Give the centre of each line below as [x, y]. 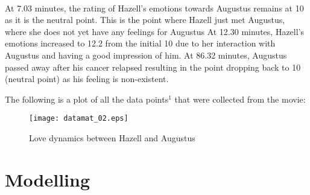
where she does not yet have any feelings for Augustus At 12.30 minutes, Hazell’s [155, 31]
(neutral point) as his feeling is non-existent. [87, 79]
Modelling [48, 179]
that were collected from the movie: [240, 99]
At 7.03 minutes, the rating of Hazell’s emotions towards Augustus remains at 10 [154, 8]
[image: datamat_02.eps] [79, 119]
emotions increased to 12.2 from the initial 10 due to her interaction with [140, 43]
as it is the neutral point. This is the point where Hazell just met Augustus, [145, 20]
